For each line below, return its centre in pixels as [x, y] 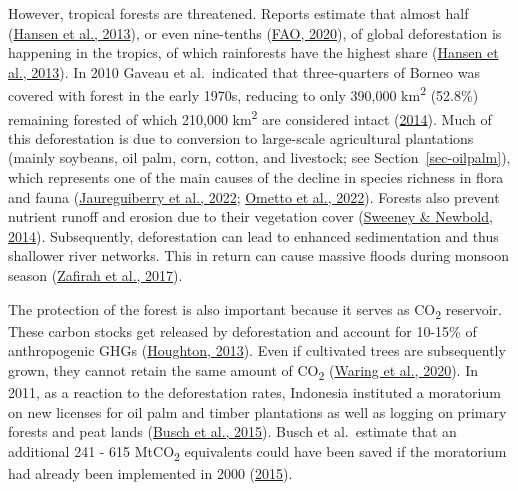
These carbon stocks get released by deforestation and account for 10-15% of [242, 330]
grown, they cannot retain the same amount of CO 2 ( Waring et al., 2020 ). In [243, 371]
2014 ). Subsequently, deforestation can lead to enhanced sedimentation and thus [253, 235]
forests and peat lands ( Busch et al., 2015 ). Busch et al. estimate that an [232, 431]
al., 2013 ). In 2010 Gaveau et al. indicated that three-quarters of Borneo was [244, 71]
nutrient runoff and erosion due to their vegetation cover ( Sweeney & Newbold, [250, 216]
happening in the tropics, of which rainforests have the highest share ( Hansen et [253, 52]
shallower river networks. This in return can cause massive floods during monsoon [258, 255]
